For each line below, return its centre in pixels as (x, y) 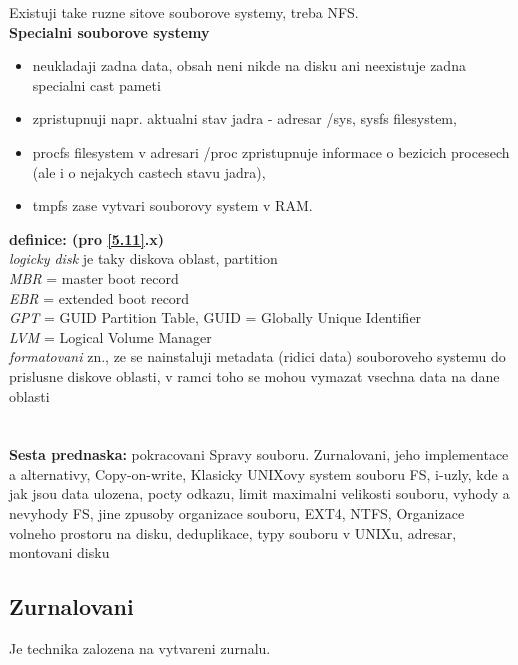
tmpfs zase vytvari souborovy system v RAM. (172, 205)
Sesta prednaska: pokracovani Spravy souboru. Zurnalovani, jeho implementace (259, 454)
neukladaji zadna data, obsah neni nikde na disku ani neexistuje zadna (249, 65)
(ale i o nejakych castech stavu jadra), (149, 171)
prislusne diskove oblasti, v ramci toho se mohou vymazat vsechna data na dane (254, 375)
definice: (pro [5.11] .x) (87, 238)
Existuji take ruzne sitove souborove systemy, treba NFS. (184, 12)
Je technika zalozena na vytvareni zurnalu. (140, 648)
